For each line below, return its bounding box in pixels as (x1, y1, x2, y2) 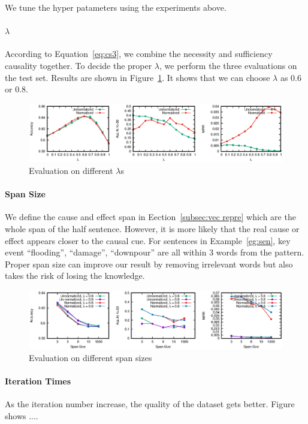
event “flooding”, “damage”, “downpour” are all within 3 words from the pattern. (5, 246, 304, 258)
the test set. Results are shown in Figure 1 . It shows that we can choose (5, 71, 270, 83)
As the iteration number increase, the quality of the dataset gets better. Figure (5, 398, 295, 410)
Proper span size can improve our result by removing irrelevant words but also (5, 257, 293, 270)
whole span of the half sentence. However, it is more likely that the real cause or (5, 222, 300, 235)
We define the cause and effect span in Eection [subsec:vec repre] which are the (5, 211, 296, 223)
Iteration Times (5, 374, 71, 387)
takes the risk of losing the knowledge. (5, 269, 145, 282)
